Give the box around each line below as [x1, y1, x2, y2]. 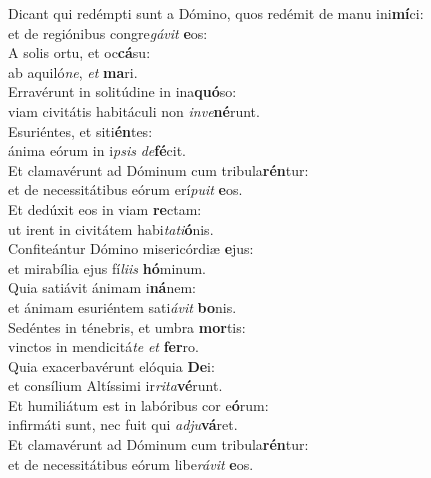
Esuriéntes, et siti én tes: [8, 120, 153, 141]
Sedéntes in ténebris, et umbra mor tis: [8, 316, 246, 337]
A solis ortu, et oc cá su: [8, 42, 151, 63]
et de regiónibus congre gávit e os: [8, 22, 208, 43]
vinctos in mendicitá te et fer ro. [8, 336, 199, 357]
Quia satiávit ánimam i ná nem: [8, 277, 196, 298]
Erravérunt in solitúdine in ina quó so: [8, 81, 237, 102]
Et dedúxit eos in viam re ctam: [8, 198, 202, 219]
